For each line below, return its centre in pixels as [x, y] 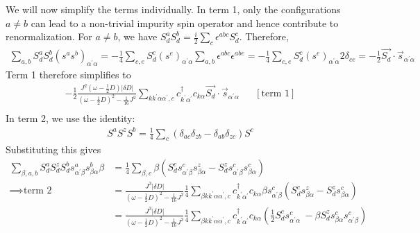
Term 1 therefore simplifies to [68, 75]
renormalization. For [49, 36]
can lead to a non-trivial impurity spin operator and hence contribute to [185, 23]
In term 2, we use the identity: [70, 118]
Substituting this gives [53, 149]
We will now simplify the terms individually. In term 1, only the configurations [173, 9]
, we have [137, 36]
